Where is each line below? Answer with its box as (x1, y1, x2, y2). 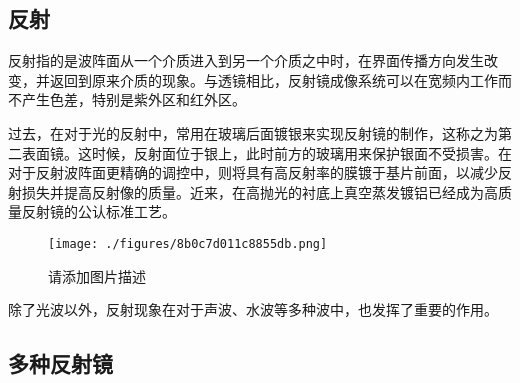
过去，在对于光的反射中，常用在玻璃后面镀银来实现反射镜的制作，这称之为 (8, 122, 498, 143)
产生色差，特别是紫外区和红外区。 (21, 89, 246, 110)
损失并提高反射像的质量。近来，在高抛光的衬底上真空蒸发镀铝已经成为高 (21, 181, 498, 202)
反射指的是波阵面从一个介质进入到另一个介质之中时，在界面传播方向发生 (8, 50, 484, 71)
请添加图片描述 (48, 265, 146, 286)
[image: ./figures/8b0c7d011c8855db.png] (48, 236, 328, 251)
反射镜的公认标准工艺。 (21, 201, 176, 222)
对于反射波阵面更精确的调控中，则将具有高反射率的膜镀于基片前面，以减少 (8, 162, 498, 183)
